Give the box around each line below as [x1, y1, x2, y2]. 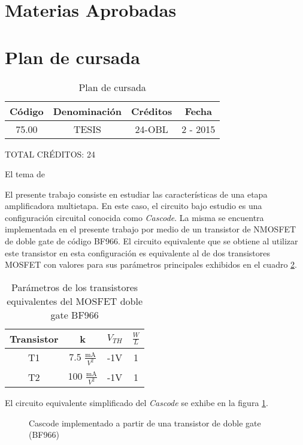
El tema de [5, 168, 46, 180]
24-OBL [135, 122, 168, 136]
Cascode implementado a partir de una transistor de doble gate [29, 416, 261, 429]
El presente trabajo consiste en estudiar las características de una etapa [5, 187, 268, 200]
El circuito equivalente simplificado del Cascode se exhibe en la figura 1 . [5, 396, 268, 409]
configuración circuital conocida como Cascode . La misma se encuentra [5, 211, 264, 223]
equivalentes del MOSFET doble [7, 293, 143, 308]
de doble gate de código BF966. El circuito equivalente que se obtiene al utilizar [5, 235, 298, 247]
